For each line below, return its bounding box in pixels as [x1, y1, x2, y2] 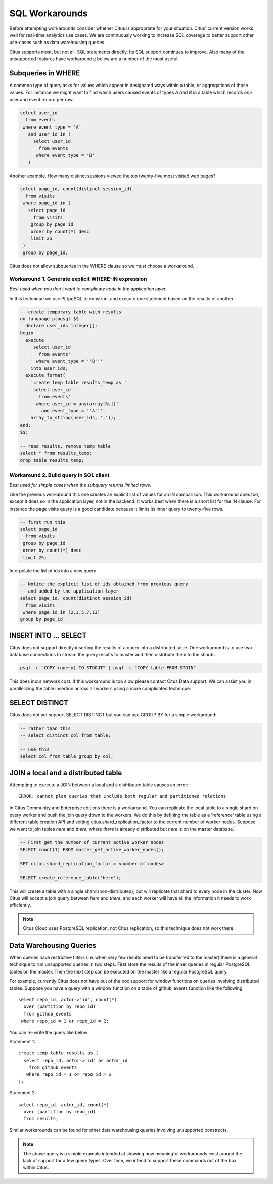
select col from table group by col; [20, 754, 114, 759]
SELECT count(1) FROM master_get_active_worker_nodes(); [20, 847, 164, 852]
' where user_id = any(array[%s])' [30, 401, 119, 407]
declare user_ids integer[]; [25, 323, 98, 329]
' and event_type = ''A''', [30, 408, 106, 413]
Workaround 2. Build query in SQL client [9, 472, 110, 479]
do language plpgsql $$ [20, 316, 79, 321]
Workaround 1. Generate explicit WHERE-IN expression [9, 275, 147, 282]
